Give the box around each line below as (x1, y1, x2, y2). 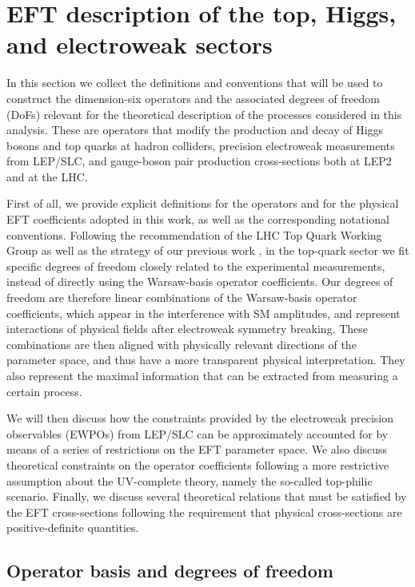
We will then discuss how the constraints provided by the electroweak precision (6, 410, 393, 426)
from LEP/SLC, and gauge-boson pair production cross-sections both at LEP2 (6, 153, 392, 169)
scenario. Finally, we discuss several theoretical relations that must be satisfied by (6, 488, 407, 505)
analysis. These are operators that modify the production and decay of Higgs (6, 121, 384, 138)
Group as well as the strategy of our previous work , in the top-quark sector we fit (6, 242, 409, 259)
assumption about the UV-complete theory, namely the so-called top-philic (6, 472, 373, 489)
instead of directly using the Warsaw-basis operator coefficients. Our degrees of (6, 273, 393, 290)
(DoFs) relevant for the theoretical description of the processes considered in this (6, 105, 402, 122)
